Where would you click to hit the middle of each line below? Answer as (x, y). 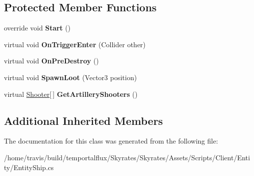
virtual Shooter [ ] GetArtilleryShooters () (71, 94)
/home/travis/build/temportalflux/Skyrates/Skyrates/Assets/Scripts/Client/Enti (127, 157)
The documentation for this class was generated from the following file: (111, 141)
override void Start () (37, 28)
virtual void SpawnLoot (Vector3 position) (70, 77)
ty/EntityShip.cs (29, 167)
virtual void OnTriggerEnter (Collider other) (75, 44)
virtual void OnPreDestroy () (51, 61)
